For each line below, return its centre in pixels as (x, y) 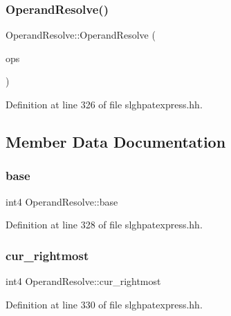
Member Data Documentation (116, 141)
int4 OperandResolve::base (62, 201)
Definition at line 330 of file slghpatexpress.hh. (104, 304)
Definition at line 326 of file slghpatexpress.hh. (104, 104)
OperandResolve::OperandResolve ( (81, 35)
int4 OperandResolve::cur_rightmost (83, 281)
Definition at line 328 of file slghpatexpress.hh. (104, 225)
